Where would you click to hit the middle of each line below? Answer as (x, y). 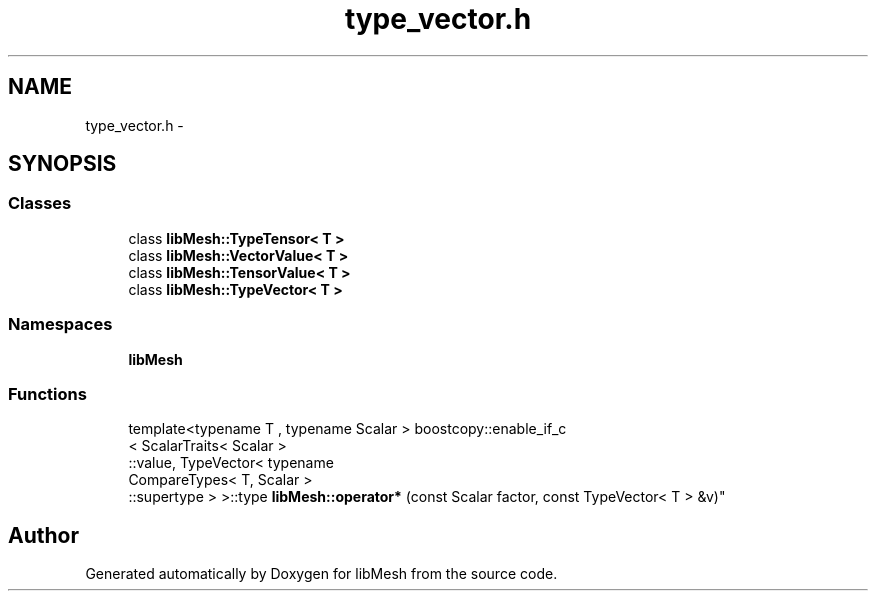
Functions (47, 393)
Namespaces (60, 324)
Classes (40, 203)
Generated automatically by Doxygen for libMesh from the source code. (321, 574)
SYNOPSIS (62, 164)
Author (43, 535)
